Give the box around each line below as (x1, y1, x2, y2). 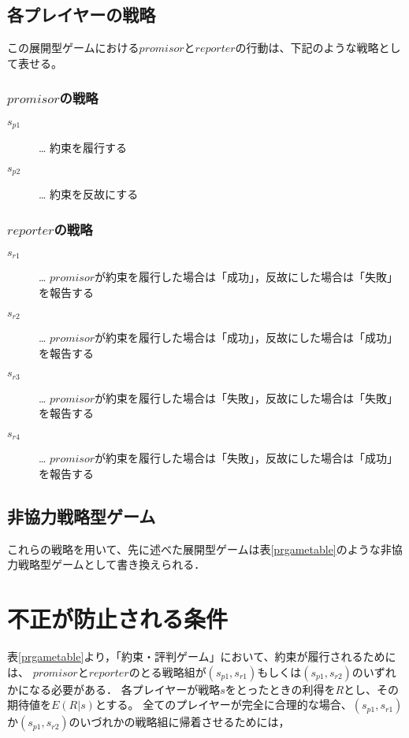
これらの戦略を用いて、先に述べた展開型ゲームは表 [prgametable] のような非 (7, 540, 392, 557)
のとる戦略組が (128, 663, 206, 680)
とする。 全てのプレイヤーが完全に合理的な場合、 (95, 696, 352, 713)
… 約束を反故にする (39, 186, 139, 202)
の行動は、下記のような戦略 (235, 39, 379, 56)
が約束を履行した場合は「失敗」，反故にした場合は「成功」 (95, 450, 399, 466)
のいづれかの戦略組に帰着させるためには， (69, 714, 290, 730)
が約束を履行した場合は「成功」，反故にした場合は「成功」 (95, 329, 399, 346)
